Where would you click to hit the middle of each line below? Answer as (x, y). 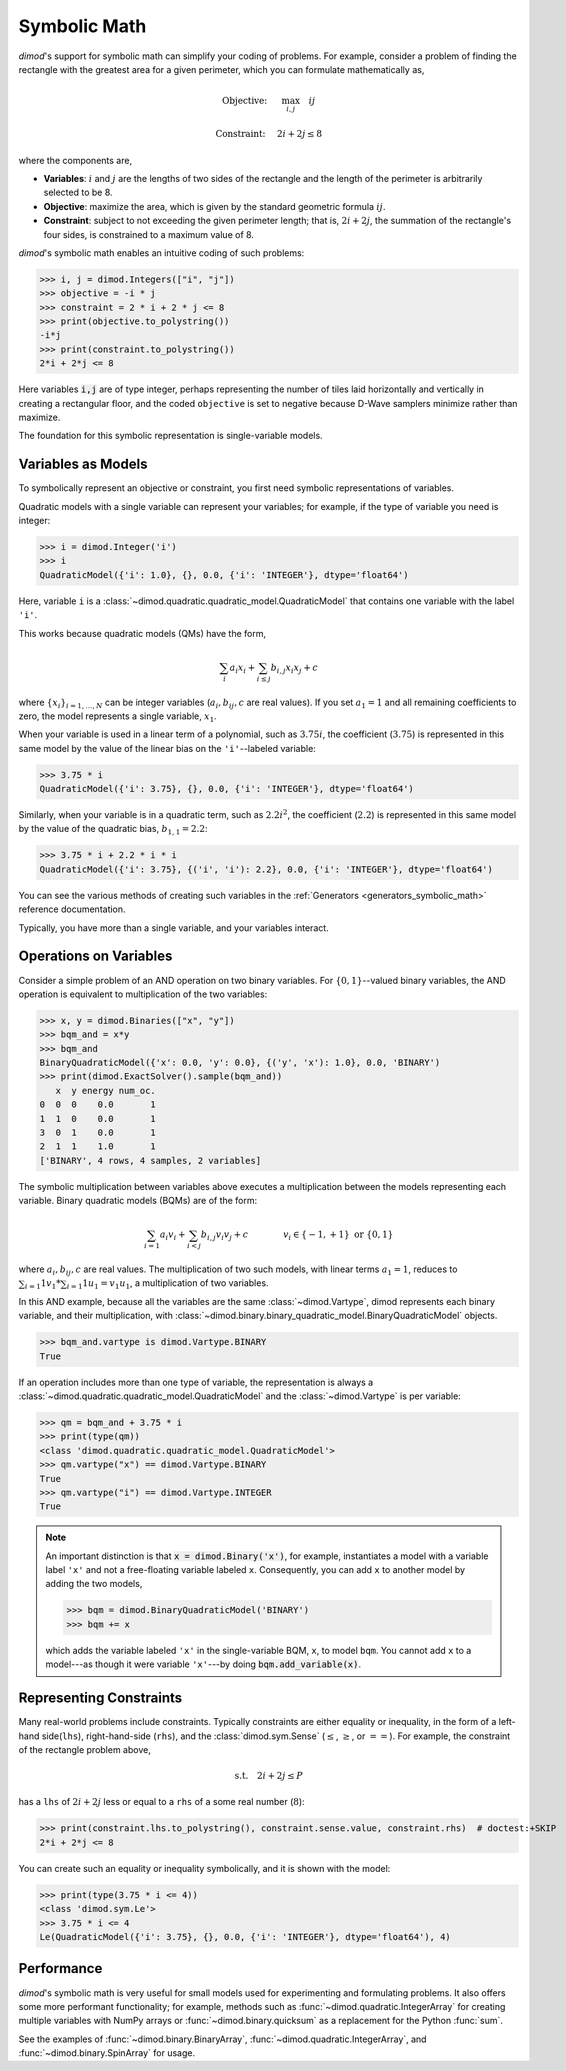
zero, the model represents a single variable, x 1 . (117, 717)
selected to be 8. (78, 192)
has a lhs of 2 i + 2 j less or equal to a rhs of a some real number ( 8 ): (161, 1802)
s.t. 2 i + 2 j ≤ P (269, 1776)
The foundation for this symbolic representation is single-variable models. (171, 436)
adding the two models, (94, 1584)
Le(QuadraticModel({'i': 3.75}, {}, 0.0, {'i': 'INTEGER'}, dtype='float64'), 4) (245, 1936)
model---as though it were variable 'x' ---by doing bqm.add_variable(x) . (203, 1664)
